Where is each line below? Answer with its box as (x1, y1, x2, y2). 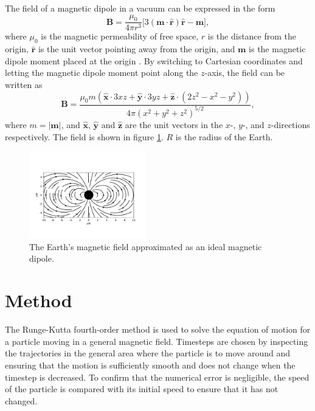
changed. (5, 394, 38, 407)
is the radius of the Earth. (175, 130, 273, 143)
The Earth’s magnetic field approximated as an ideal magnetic (29, 240, 262, 253)
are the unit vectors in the (125, 118, 223, 131)
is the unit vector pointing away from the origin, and (38, 42, 235, 55)
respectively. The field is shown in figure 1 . (5, 130, 164, 143)
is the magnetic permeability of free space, (41, 30, 199, 42)
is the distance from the (207, 30, 297, 42)
